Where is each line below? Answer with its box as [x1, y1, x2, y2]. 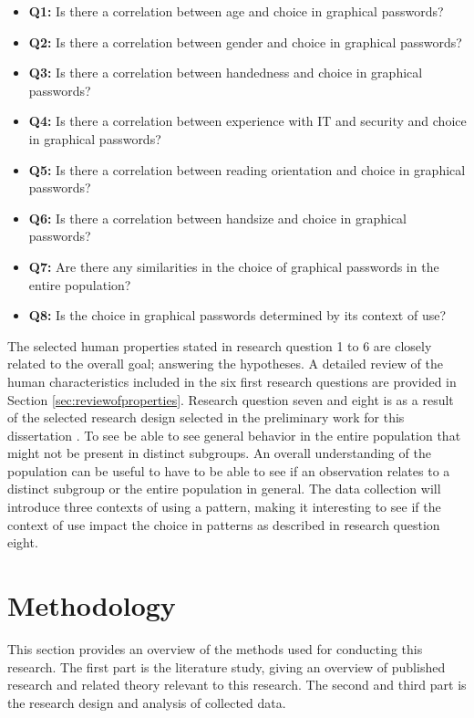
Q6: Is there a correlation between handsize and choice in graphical [28, 208, 407, 227]
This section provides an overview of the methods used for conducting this [7, 639, 423, 658]
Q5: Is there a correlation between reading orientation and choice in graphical [28, 160, 466, 179]
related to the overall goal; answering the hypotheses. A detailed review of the [7, 354, 443, 373]
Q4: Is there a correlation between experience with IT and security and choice [28, 111, 467, 130]
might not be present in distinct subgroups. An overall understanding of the [7, 443, 431, 463]
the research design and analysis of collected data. [7, 692, 286, 712]
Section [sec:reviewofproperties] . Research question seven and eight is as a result [7, 390, 454, 409]
